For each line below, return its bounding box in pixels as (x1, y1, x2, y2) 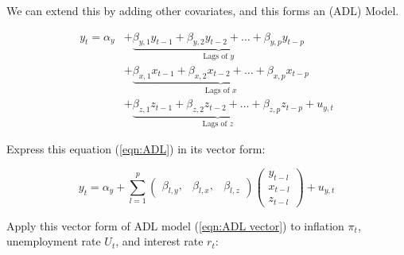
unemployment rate (6, 233, 101, 249)
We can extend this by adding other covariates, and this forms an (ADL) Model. (6, 2, 399, 18)
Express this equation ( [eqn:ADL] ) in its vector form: (6, 141, 266, 157)
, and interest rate (115, 233, 204, 249)
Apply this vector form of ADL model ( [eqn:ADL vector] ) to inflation (6, 217, 344, 234)
